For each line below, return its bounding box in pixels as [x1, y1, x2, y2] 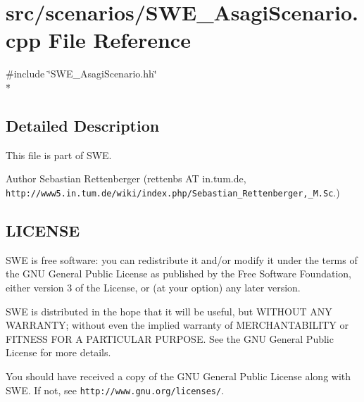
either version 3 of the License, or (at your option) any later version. [6, 279, 301, 294]
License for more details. [6, 345, 111, 360]
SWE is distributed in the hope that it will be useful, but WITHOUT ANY [6, 303, 332, 318]
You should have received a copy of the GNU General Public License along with [6, 368, 351, 383]
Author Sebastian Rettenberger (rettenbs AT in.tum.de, [6, 171, 246, 186]
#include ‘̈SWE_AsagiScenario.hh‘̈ [6, 66, 157, 81]
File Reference [48, 25, 191, 54]
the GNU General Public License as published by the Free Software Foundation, [6, 266, 351, 281]
